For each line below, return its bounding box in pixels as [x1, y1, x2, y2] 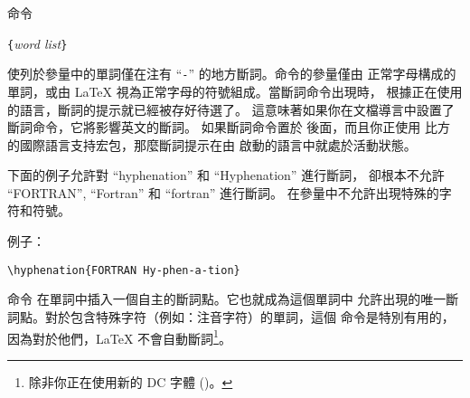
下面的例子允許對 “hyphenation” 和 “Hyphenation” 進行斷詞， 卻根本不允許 [7, 166, 445, 185]
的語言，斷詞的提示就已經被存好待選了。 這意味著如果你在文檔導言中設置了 [7, 99, 455, 118]
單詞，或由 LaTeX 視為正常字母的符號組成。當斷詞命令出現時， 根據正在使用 [7, 81, 463, 100]
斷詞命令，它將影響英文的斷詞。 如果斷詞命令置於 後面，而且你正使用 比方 [7, 118, 450, 137]
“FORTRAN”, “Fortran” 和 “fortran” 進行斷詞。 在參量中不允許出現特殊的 [7, 183, 439, 202]
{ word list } [7, 33, 68, 52]
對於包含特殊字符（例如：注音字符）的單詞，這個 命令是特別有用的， [44, 307, 455, 326]
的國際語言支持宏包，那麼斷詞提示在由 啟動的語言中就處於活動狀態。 [7, 135, 417, 154]
